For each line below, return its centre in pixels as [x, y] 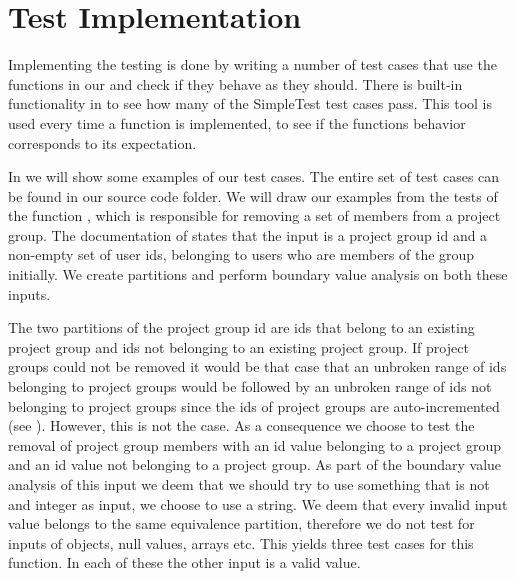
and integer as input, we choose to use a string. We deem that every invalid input [258, 503]
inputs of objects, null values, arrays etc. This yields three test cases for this [241, 542]
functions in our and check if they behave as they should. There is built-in [235, 83]
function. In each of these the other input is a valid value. [184, 562]
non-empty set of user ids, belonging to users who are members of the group [241, 254]
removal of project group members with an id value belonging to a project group [255, 444]
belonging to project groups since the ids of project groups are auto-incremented [254, 405]
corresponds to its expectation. [102, 142]
